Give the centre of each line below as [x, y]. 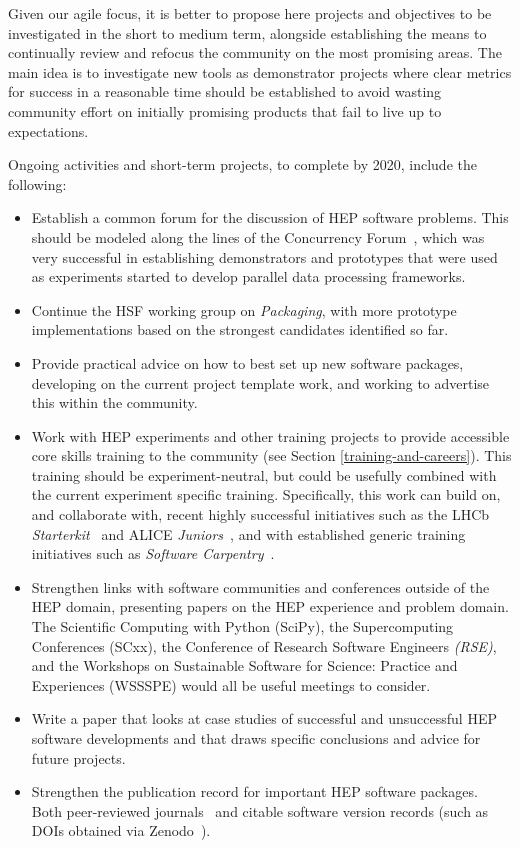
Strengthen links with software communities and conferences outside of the [260, 586]
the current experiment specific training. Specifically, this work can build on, [266, 494]
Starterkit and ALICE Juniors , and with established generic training [248, 533]
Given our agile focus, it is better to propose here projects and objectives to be [250, 13]
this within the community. [114, 402]
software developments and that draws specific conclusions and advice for [256, 738]
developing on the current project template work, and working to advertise [260, 382]
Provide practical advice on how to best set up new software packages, [247, 362]
